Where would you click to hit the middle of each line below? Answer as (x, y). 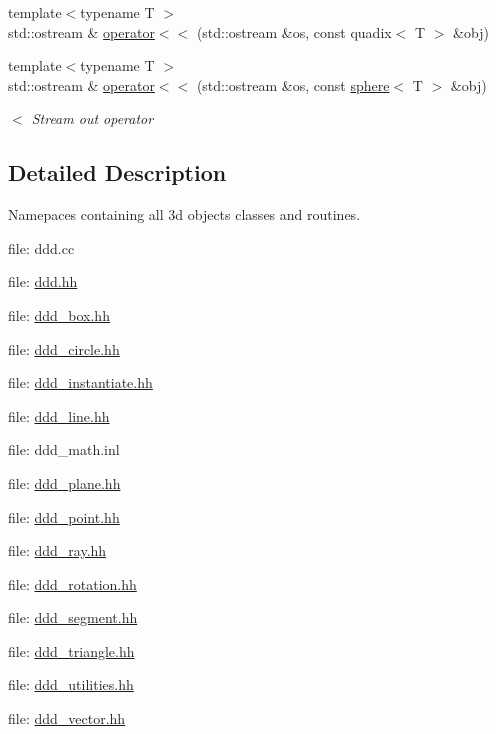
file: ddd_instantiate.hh (80, 382)
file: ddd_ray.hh (57, 550)
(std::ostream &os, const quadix (294, 31)
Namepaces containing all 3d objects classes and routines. (184, 214)
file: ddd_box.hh (59, 314)
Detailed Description (117, 172)
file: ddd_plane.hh (64, 482)
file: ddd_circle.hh (64, 348)
